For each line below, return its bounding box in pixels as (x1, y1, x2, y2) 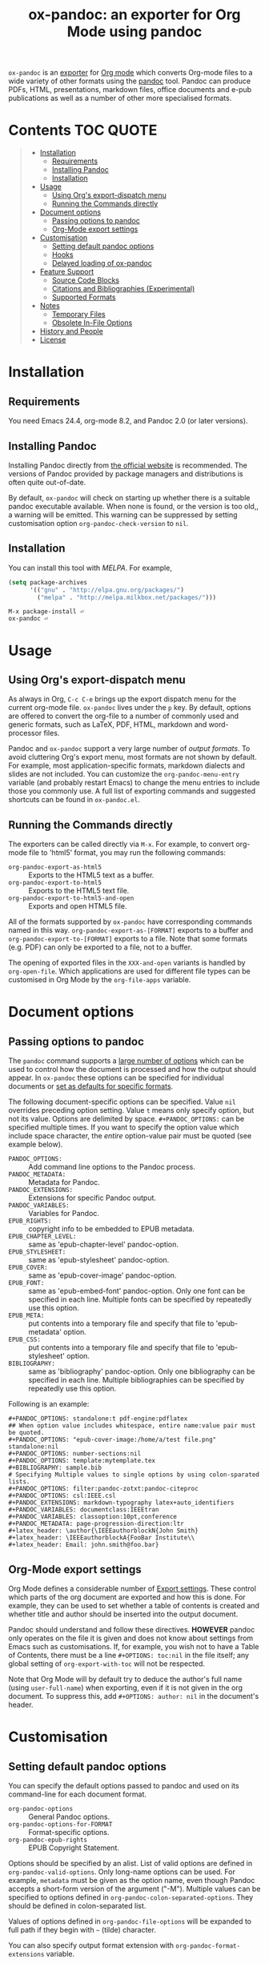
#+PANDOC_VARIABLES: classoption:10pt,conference (8, 1513, 178, 1521)
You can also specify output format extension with (8, 1941, 175, 1950)
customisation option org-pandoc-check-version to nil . (8, 518, 189, 528)
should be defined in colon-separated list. (8, 1901, 147, 1910)
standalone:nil (8, 1443, 59, 1451)
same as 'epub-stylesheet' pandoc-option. (28, 1255, 170, 1265)
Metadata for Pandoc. (28, 1178, 100, 1187)
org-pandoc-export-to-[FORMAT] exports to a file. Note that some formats (8, 934, 248, 944)
